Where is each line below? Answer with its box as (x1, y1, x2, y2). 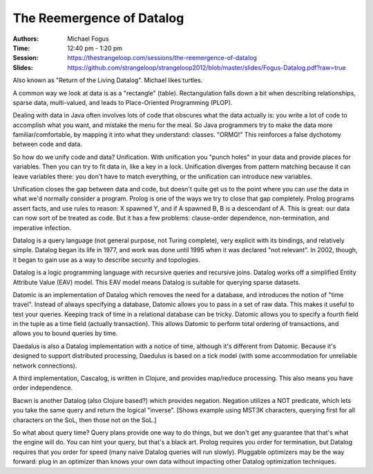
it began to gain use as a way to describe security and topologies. (12, 256, 200, 264)
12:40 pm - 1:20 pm (67, 44, 123, 52)
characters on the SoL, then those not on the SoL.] (12, 415, 157, 424)
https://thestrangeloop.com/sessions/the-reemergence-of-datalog (67, 54, 257, 62)
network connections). (12, 361, 77, 370)
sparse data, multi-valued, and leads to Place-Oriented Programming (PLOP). (12, 98, 233, 106)
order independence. (12, 383, 73, 392)
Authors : (12, 35, 39, 43)
